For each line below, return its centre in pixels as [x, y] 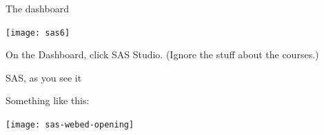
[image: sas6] [38, 33]
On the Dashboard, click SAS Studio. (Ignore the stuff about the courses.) [162, 54]
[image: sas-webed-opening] [70, 125]
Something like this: [48, 100]
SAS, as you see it [44, 77]
